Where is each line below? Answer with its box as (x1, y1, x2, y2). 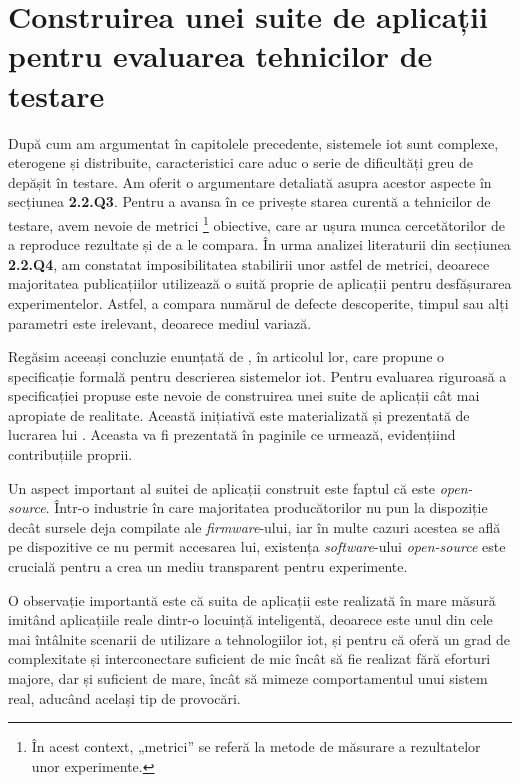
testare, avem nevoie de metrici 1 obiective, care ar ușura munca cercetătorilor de (8, 211, 506, 235)
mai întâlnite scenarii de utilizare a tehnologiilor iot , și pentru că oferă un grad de (8, 628, 511, 649)
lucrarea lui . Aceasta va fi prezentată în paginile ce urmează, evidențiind (8, 424, 456, 445)
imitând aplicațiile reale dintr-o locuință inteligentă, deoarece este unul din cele (8, 609, 493, 630)
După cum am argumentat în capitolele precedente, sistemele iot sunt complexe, (8, 132, 499, 153)
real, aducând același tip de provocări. (8, 687, 241, 708)
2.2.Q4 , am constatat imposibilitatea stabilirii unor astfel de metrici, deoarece (8, 253, 490, 274)
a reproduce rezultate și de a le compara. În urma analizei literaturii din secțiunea (8, 234, 511, 255)
